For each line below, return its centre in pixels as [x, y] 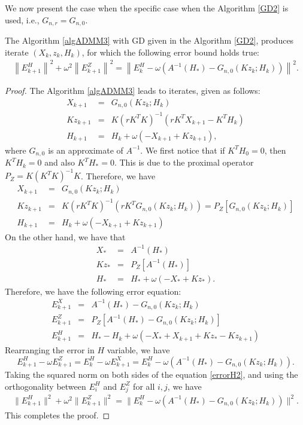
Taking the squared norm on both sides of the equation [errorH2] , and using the [151, 374]
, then [275, 150]
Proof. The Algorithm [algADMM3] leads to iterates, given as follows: [133, 91]
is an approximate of [86, 150]
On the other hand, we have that [65, 236]
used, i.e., [22, 19]
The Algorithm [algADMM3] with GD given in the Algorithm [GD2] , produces [149, 40]
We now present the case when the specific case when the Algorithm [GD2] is [147, 8]
